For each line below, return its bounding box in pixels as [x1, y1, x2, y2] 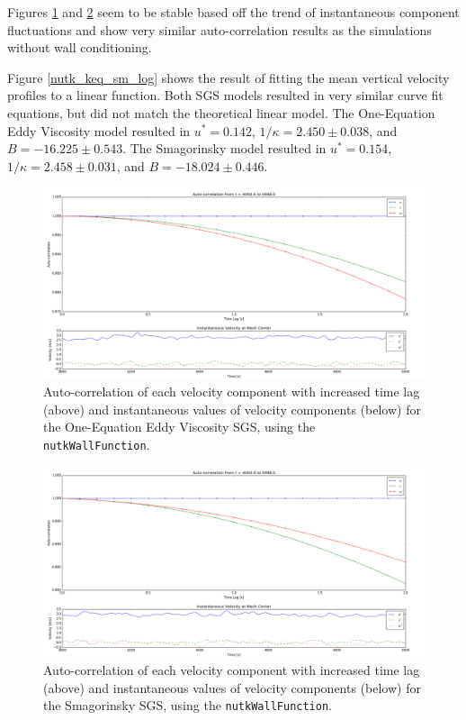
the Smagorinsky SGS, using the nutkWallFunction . [43, 696, 332, 715]
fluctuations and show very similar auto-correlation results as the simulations [7, 20, 432, 39]
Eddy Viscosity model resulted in [7, 121, 191, 140]
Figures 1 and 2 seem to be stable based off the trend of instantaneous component [7, 3, 460, 21]
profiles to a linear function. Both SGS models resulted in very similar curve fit [7, 86, 444, 105]
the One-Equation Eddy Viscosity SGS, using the [43, 417, 316, 436]
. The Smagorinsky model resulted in [122, 139, 327, 158]
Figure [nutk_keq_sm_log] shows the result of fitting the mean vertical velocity [7, 68, 450, 87]
